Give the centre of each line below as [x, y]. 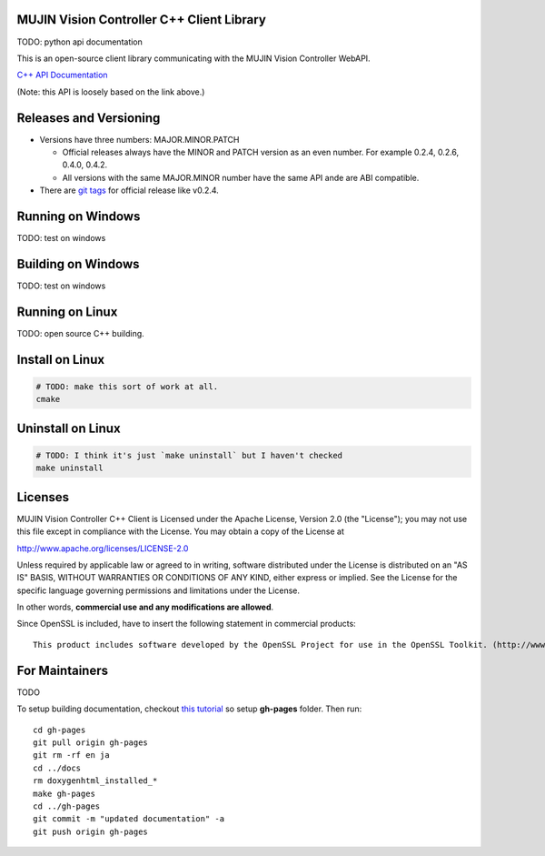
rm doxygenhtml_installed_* [95, 781]
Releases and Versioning [89, 118]
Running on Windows [79, 216]
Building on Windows [78, 264]
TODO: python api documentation [79, 42]
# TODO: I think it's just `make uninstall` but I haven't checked [189, 455]
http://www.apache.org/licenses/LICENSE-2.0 [103, 548]
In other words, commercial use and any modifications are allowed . [145, 607]
